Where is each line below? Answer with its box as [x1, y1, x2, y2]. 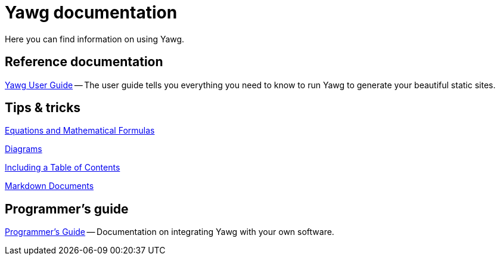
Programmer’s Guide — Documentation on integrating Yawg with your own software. [5, 227, 334, 237]
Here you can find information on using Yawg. [5, 33, 185, 44]
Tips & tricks [5, 100, 81, 116]
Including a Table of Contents [5, 162, 120, 173]
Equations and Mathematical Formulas [5, 125, 155, 136]
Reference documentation [5, 54, 163, 70]
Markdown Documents [5, 181, 94, 191]
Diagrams [5, 144, 42, 154]
